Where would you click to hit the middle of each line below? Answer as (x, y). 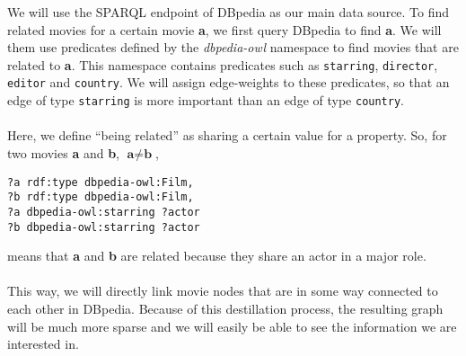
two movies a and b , (63, 152)
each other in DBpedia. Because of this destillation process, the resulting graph (225, 308)
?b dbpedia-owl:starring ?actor (104, 227)
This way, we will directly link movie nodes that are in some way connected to (223, 291)
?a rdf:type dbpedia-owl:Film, (101, 182)
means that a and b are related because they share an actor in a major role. (217, 256)
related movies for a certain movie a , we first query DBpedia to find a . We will (224, 29)
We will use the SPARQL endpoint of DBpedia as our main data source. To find (229, 12)
